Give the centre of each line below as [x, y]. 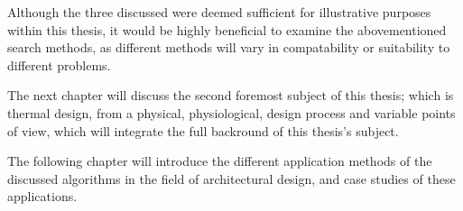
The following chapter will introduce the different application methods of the [220, 161]
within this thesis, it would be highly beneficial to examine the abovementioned [227, 29]
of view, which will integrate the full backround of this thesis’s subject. [203, 130]
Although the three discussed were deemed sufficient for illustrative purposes [219, 12]
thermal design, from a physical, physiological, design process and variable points [231, 112]
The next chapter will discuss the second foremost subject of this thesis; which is [231, 95]
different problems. [59, 64]
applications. [42, 196]
